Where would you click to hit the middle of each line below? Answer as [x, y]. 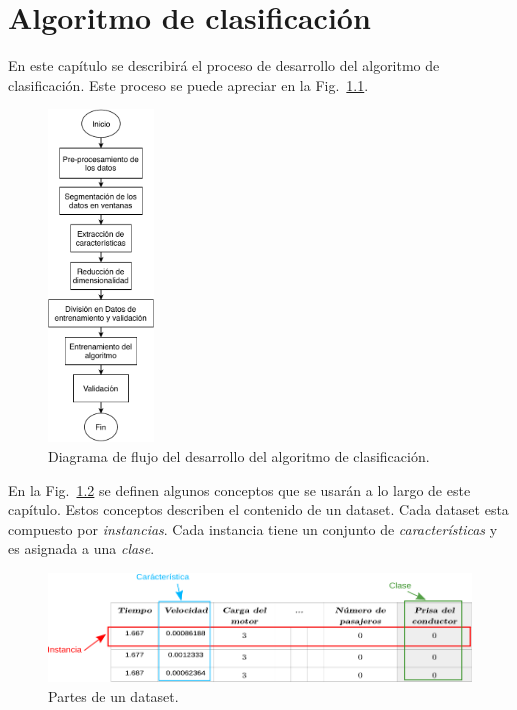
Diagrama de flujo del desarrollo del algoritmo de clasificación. [239, 455]
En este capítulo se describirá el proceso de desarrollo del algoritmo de [224, 65]
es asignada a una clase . [81, 548]
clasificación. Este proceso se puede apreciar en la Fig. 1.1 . [188, 84]
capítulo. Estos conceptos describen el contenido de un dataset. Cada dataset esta [258, 509]
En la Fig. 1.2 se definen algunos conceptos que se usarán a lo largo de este [239, 489]
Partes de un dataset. [113, 695]
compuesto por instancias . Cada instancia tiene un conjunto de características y [253, 528]
